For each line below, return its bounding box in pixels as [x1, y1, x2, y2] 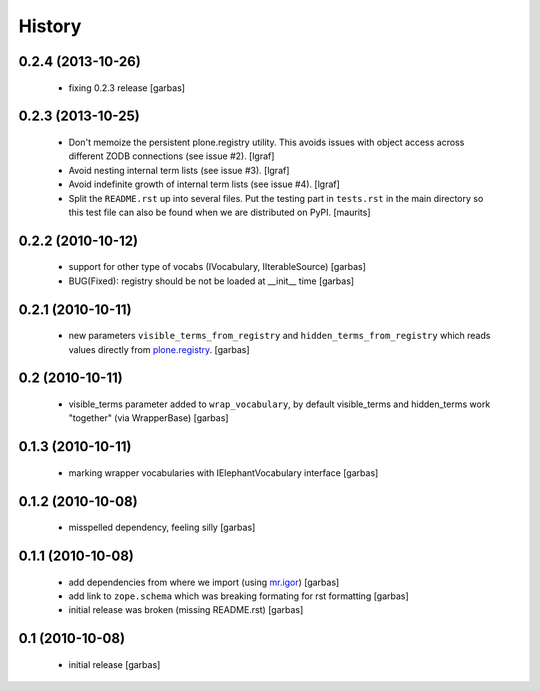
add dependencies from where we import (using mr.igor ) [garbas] [68, 576, 340, 588]
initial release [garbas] [68, 658, 161, 670]
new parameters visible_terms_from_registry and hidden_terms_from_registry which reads [68, 330, 491, 342]
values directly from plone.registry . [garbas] [68, 343, 250, 355]
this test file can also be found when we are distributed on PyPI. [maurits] [68, 206, 371, 218]
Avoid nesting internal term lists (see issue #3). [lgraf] [68, 164, 290, 176]
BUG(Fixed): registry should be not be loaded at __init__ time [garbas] [68, 275, 355, 287]
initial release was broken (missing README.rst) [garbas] [68, 604, 304, 616]
